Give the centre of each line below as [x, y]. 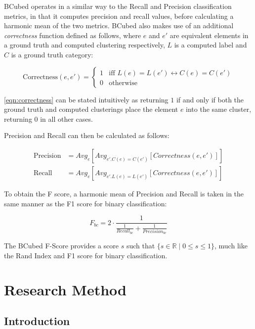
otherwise [123, 83]
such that [141, 246]
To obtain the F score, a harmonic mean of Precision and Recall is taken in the [124, 193]
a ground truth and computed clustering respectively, [85, 45]
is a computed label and [211, 45]
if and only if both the [210, 99]
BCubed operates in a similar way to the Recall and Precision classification [118, 6]
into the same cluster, [219, 109]
